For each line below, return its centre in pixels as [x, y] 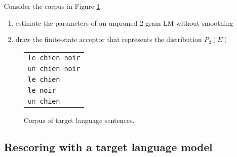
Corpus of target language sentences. [79, 120]
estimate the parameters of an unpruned [77, 22]
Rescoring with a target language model [108, 146]
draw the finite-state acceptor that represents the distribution [109, 39]
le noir [42, 90]
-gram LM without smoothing [188, 22]
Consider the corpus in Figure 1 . [53, 6]
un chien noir [54, 68]
